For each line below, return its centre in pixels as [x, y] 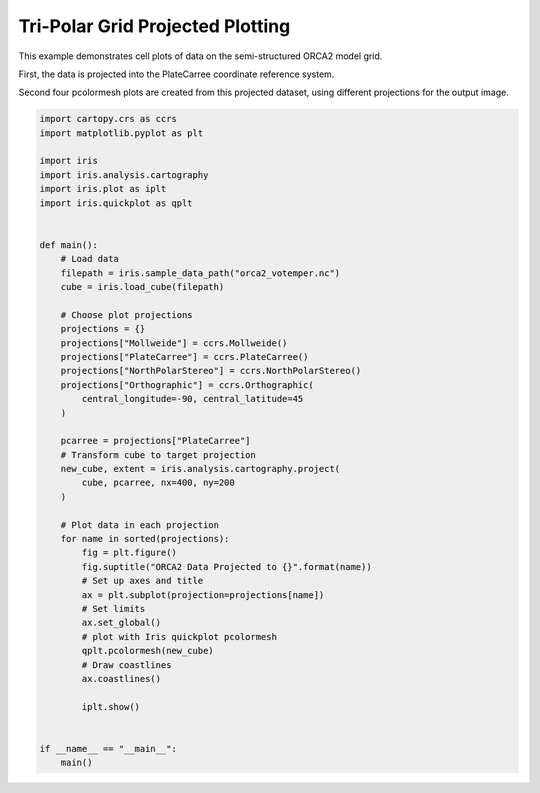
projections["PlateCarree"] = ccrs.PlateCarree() [184, 356]
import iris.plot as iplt [103, 189]
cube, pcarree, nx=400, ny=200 [158, 483]
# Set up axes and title [142, 581]
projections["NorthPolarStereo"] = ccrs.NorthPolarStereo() [211, 371]
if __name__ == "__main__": [108, 748]
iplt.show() [110, 706]
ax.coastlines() [121, 678]
